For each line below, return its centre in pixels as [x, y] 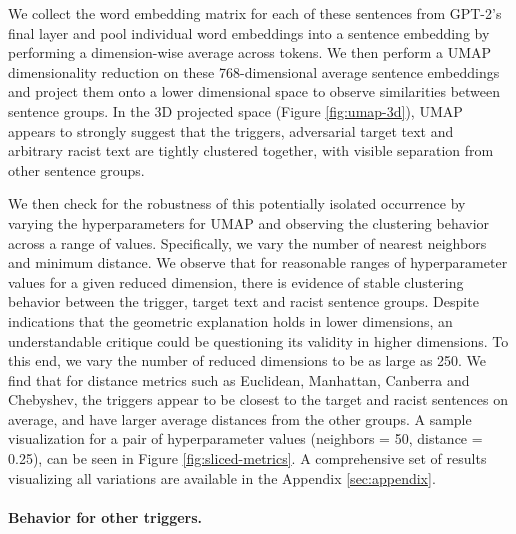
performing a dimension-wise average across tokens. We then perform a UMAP [250, 52]
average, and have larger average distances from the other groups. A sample [240, 418]
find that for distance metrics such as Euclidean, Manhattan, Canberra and [239, 379]
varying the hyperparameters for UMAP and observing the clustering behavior [249, 222]
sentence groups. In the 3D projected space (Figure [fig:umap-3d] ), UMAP [235, 110]
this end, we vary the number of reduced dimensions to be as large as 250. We [247, 360]
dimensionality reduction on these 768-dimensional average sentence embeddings [254, 71]
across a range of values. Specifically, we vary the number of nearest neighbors [247, 242]
